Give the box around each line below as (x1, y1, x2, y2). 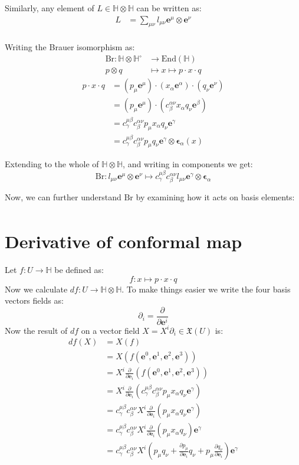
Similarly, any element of (5, 2, 94, 14)
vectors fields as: (5, 294, 64, 307)
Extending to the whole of (5, 158, 99, 170)
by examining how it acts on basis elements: (136, 190, 295, 203)
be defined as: (54, 264, 104, 276)
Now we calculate (5, 282, 68, 295)
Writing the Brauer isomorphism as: (5, 41, 135, 53)
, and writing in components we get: (123, 158, 253, 170)
